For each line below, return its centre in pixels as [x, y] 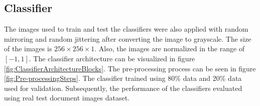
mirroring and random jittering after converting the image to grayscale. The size [128, 38]
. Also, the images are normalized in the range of [170, 48]
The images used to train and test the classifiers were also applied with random [126, 29]
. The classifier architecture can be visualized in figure [112, 58]
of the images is [28, 48]
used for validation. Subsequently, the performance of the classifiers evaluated [123, 88]
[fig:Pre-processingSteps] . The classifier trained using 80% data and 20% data [123, 78]
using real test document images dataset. [67, 98]
